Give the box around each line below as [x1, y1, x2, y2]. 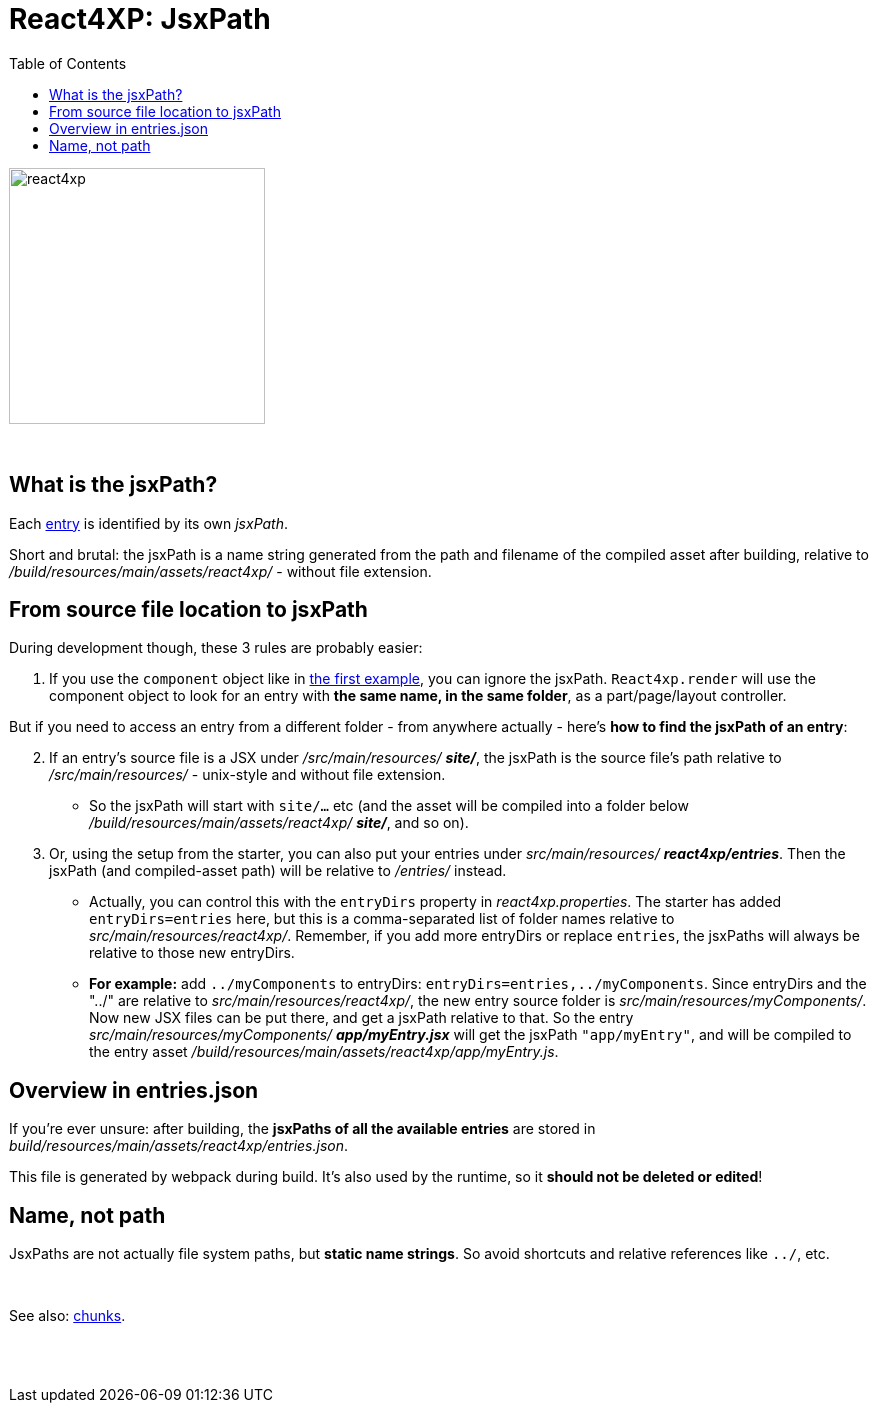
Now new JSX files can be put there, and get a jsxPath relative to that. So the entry [89, 1009, 634, 1027]
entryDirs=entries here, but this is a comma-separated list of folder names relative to [89, 910, 675, 928]
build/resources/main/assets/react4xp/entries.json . [9, 1137, 349, 1155]
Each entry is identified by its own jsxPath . [9, 514, 289, 532]
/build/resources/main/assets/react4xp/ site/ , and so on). [89, 814, 469, 832]
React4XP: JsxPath [9, 2, 271, 36]
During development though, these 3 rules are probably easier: [9, 639, 423, 657]
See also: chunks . [9, 1307, 126, 1325]
